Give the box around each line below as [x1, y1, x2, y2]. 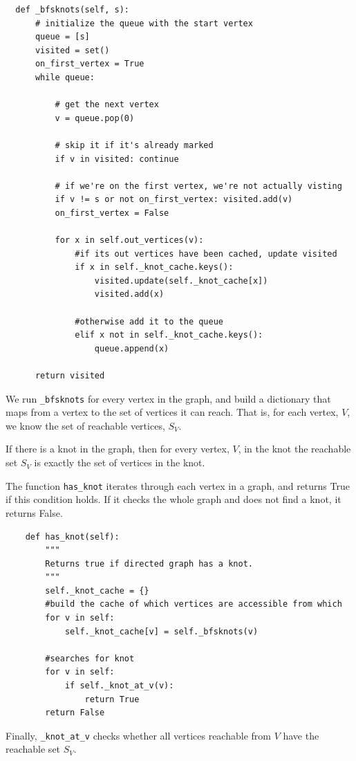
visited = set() [35, 45, 110, 55]
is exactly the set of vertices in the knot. [34, 455, 205, 470]
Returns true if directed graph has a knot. [45, 558, 253, 569]
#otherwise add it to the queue [75, 316, 223, 327]
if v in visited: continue [55, 154, 179, 164]
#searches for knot [45, 653, 135, 663]
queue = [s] [35, 32, 90, 42]
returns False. [6, 505, 63, 520]
